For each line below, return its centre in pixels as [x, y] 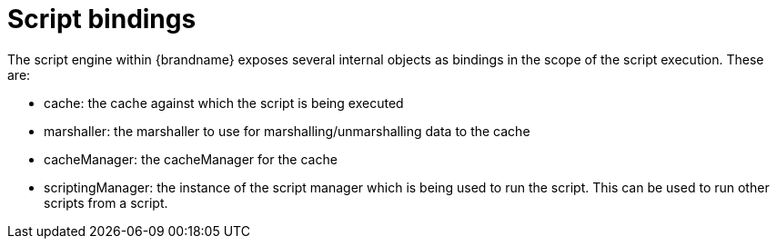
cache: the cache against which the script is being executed [224, 103]
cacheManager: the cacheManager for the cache [191, 159]
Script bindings [102, 19]
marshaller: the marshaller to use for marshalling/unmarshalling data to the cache [287, 131]
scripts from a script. [106, 202]
